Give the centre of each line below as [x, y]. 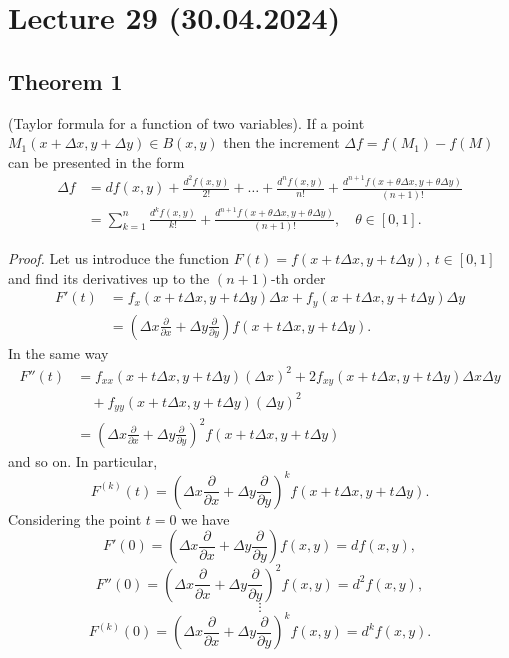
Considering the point [75, 518]
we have [205, 518]
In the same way [58, 352]
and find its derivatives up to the [109, 277]
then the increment [281, 142]
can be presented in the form [96, 161]
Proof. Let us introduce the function [119, 257]
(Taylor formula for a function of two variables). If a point [186, 122]
